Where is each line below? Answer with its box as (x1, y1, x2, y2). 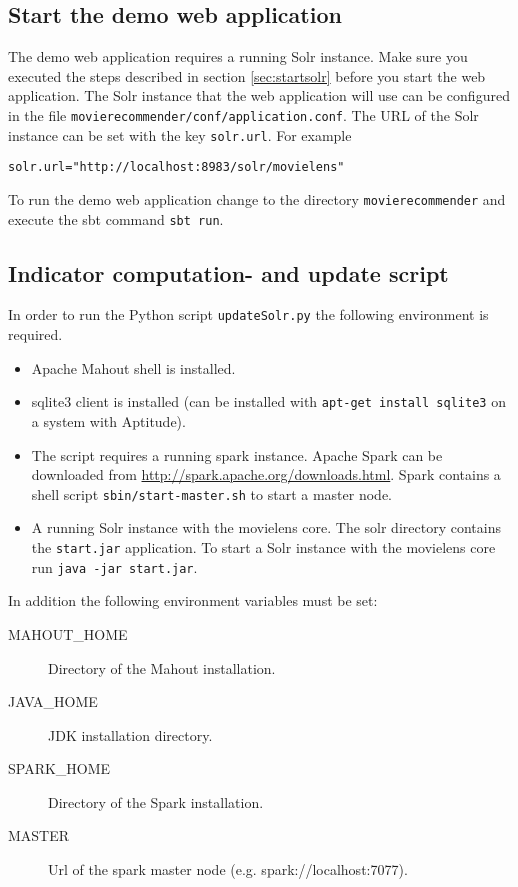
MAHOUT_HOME (8, 623, 128, 644)
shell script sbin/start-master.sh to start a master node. (31, 483, 393, 504)
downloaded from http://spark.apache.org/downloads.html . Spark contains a (31, 464, 501, 485)
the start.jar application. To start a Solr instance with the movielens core (31, 537, 496, 557)
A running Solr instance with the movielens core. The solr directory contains (31, 517, 501, 538)
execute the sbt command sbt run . (8, 208, 224, 229)
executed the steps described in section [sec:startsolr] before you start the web (8, 65, 486, 86)
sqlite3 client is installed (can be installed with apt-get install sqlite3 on (31, 391, 506, 412)
